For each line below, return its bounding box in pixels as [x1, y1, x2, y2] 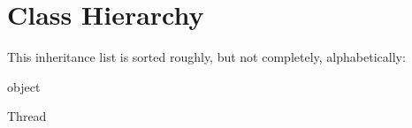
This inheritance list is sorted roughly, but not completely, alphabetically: [7, 48, 406, 66]
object [7, 77, 41, 95]
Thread [7, 107, 47, 125]
